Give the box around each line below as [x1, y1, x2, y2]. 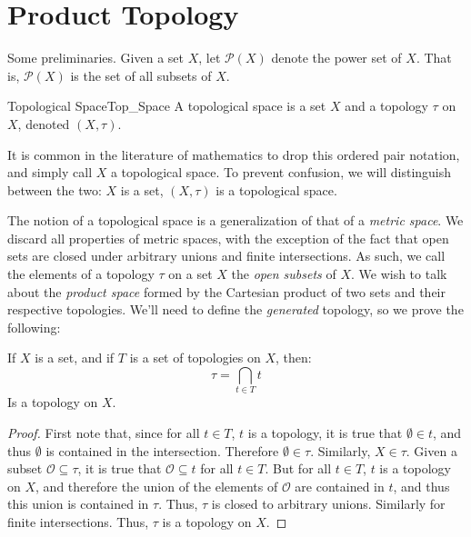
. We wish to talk [350, 264, 447, 283]
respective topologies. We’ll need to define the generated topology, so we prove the [7, 300, 464, 319]
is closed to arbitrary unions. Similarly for [211, 494, 446, 513]
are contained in [295, 476, 385, 495]
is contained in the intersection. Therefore [45, 441, 279, 460]
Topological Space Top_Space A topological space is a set [7, 96, 326, 115]
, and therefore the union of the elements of [35, 476, 278, 495]
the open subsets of [231, 264, 336, 283]
